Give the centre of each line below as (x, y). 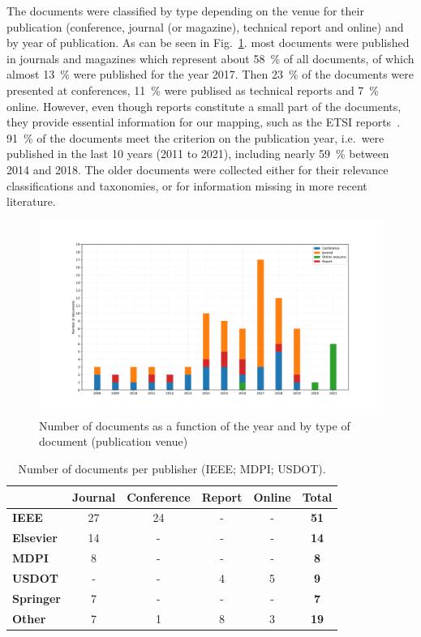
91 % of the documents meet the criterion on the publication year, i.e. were (195, 137)
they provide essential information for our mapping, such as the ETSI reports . (204, 122)
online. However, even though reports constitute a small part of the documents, (204, 106)
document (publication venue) (114, 441)
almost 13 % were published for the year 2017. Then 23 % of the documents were (210, 74)
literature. (31, 201)
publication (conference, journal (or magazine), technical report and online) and (205, 26)
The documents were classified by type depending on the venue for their (185, 11)
